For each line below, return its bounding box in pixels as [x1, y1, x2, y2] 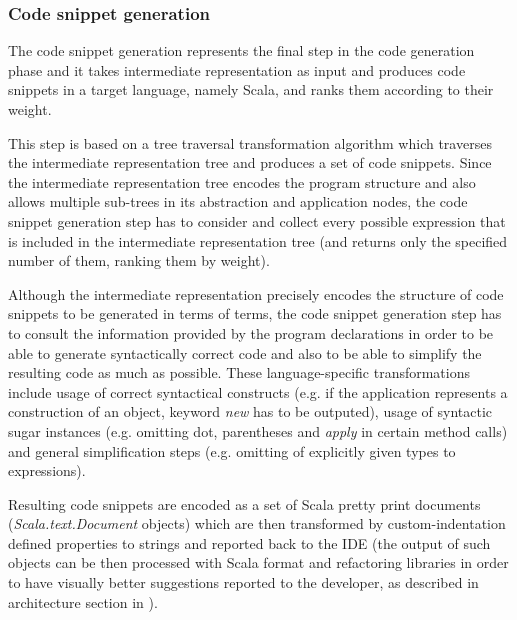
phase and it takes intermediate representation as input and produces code [8, 59, 466, 80]
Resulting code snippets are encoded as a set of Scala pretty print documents [8, 493, 481, 514]
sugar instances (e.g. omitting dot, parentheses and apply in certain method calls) [8, 420, 508, 441]
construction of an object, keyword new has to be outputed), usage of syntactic [8, 401, 493, 422]
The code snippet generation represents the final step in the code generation [8, 40, 475, 61]
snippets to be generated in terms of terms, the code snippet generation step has [8, 303, 502, 324]
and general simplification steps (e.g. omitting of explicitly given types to [8, 440, 456, 461]
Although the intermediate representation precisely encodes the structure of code [8, 283, 504, 304]
